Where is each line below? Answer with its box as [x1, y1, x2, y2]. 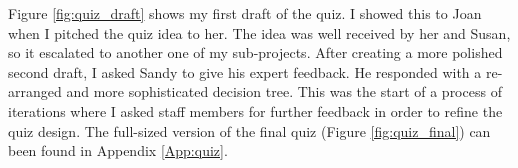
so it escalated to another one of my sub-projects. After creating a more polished [8, 42, 503, 63]
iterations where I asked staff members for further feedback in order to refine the [8, 100, 503, 121]
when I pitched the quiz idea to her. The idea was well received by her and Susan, [8, 22, 511, 43]
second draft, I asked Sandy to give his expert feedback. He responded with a [8, 61, 482, 82]
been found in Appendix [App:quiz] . [8, 140, 228, 161]
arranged [8, 81, 62, 102]
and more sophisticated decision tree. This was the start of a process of [66, 81, 502, 102]
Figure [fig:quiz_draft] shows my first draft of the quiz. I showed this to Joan [8, 3, 482, 23]
